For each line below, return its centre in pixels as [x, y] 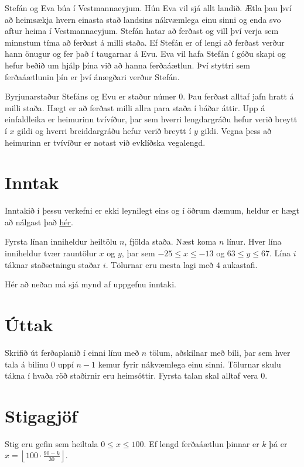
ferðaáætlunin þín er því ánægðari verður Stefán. [92, 76]
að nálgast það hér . [39, 222]
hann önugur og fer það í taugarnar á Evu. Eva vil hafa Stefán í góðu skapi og [145, 54]
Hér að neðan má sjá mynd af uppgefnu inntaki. [90, 284]
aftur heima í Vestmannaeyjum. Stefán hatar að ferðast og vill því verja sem [142, 31]
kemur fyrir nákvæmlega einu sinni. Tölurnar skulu [189, 364]
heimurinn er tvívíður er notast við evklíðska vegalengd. [105, 142]
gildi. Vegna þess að [236, 130]
